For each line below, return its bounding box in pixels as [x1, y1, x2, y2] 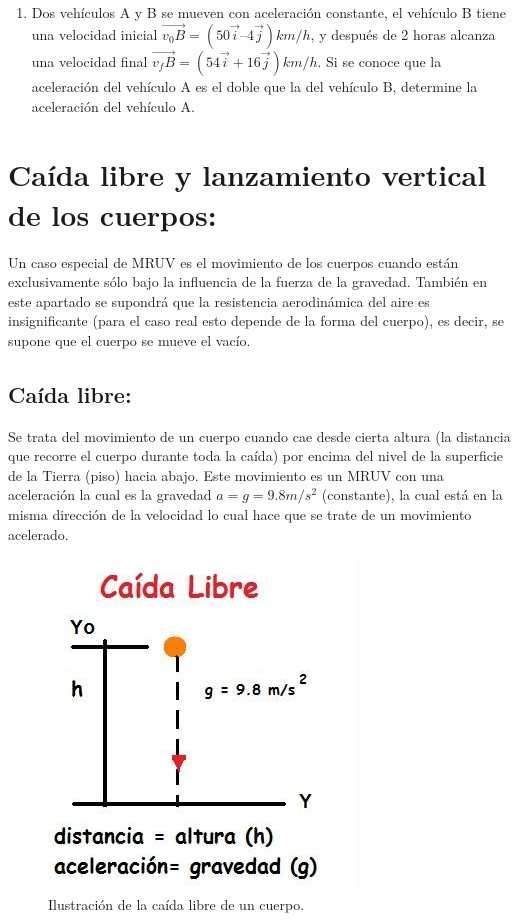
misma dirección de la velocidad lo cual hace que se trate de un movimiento [8, 504, 472, 525]
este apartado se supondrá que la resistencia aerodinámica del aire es [8, 290, 430, 311]
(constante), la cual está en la [321, 484, 503, 505]
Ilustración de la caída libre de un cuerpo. [48, 893, 305, 914]
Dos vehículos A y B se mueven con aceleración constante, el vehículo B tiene [31, 2, 506, 22]
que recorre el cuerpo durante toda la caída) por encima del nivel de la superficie [8, 445, 504, 466]
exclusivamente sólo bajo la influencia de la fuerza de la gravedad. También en [8, 271, 487, 292]
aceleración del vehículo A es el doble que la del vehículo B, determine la [31, 76, 478, 97]
